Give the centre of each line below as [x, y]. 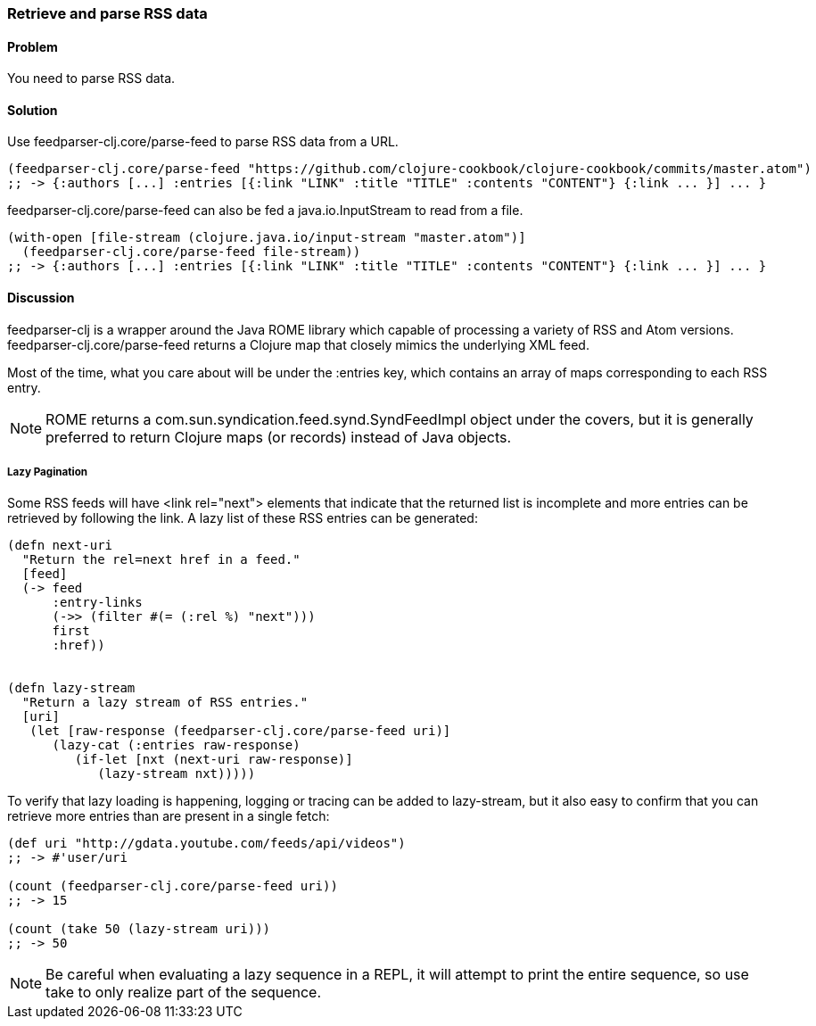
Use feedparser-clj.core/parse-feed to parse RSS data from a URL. [203, 142]
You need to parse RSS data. [91, 79]
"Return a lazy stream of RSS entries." [165, 703]
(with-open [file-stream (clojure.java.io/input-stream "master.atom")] [267, 238]
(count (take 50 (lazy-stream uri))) [139, 929]
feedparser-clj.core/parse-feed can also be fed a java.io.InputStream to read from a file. [265, 211]
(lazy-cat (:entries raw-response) [176, 745]
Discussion [41, 298]
